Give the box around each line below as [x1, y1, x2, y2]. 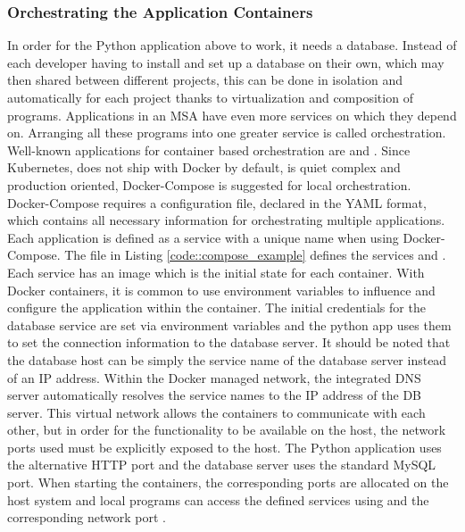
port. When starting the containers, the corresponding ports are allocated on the [7, 473, 449, 492]
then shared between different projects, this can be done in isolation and [7, 71, 403, 89]
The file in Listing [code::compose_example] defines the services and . [64, 245, 446, 264]
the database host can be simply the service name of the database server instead [7, 350, 447, 369]
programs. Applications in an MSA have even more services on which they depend [7, 105, 457, 124]
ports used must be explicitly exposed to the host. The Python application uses [7, 437, 442, 456]
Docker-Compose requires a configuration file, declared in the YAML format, [7, 193, 427, 212]
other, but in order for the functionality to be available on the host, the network [7, 420, 446, 439]
